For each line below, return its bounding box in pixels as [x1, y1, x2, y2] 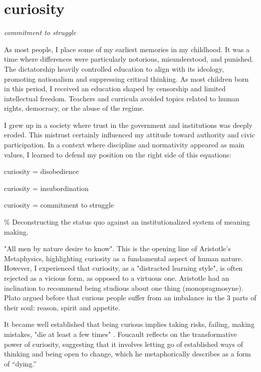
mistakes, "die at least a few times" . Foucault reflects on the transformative [4, 328, 237, 339]
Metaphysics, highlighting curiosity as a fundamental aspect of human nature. [4, 253, 243, 263]
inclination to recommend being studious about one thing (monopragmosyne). [4, 282, 243, 293]
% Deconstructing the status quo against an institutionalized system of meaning [4, 217, 250, 227]
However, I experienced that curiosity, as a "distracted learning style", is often [4, 263, 243, 273]
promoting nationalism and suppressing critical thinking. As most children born [4, 73, 249, 84]
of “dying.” [4, 358, 37, 368]
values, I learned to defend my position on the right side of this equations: [4, 149, 231, 159]
